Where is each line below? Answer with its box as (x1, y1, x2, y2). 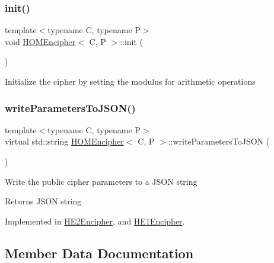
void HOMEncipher (5, 35, 76, 47)
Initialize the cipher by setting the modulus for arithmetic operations (5, 75, 256, 87)
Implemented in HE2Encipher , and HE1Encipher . (5, 214, 185, 227)
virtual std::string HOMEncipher (5, 135, 124, 147)
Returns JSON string (5, 195, 82, 207)
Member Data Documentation (5, 243, 194, 262)
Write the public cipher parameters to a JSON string (5, 175, 197, 187)
